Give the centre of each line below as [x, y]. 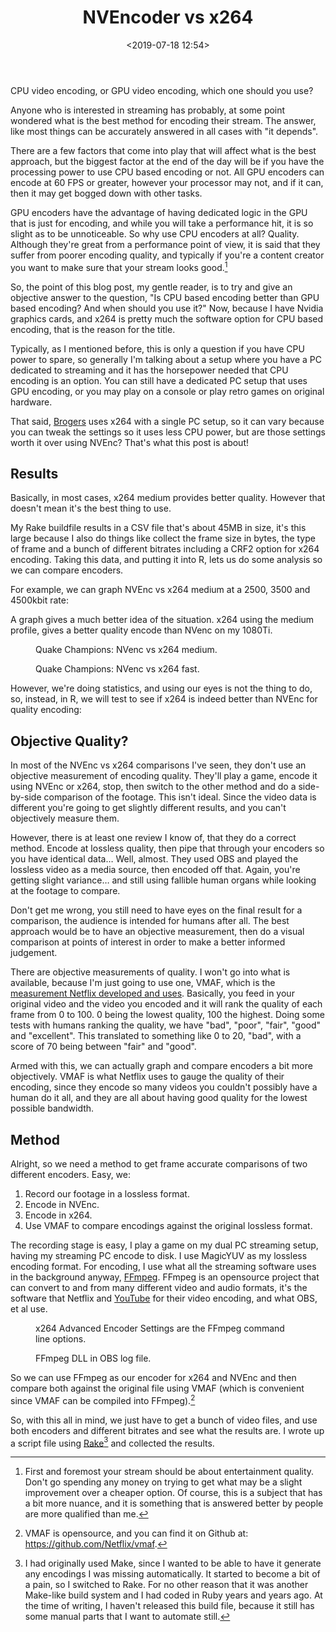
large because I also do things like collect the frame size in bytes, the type [163, 538]
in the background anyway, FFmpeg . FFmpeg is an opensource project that [165, 1277]
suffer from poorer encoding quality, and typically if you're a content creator [167, 255]
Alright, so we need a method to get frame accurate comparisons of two [159, 1164]
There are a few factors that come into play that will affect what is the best [163, 150]
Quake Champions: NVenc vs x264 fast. [117, 669]
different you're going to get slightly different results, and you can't [148, 808]
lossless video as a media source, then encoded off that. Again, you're [155, 870]
